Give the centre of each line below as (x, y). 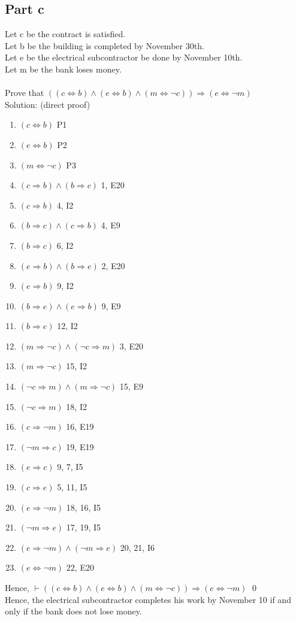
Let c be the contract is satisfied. (65, 34)
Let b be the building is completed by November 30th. (105, 45)
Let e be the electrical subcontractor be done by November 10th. (124, 57)
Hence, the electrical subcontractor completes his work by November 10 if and (148, 599)
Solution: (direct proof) (48, 104)
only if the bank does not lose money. (73, 611)
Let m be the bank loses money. (63, 69)
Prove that (25, 93)
